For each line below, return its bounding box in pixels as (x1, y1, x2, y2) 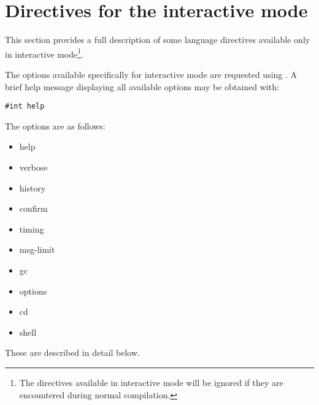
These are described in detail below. (5, 346, 140, 359)
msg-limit (19, 243, 55, 256)
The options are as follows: (5, 119, 106, 132)
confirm (19, 202, 48, 215)
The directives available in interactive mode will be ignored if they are (19, 376, 283, 388)
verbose (19, 161, 48, 173)
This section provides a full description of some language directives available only (5, 33, 310, 46)
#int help (5, 102, 45, 111)
